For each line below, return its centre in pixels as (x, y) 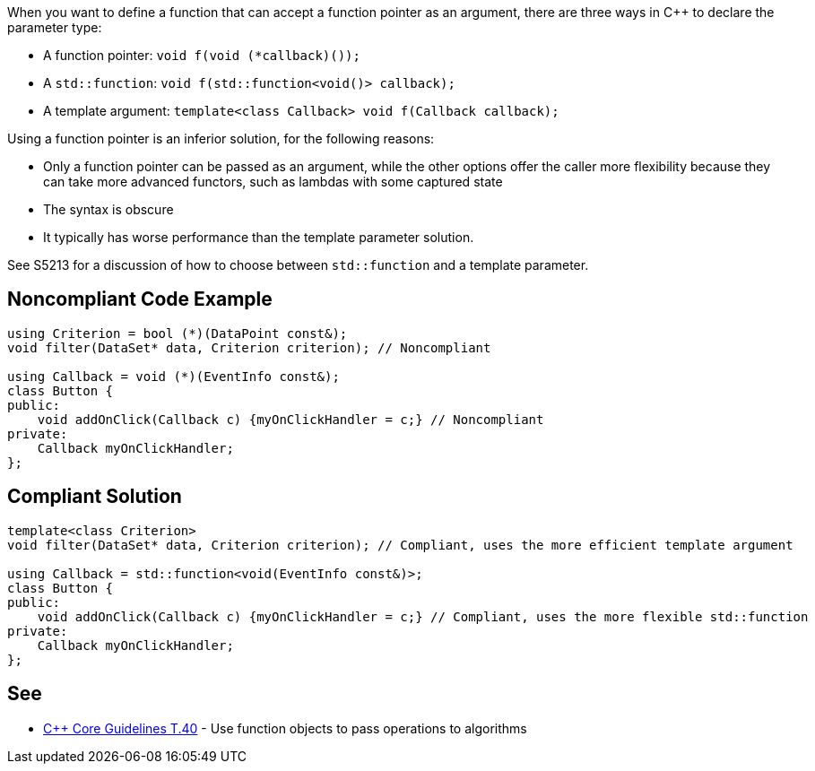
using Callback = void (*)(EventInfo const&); (173, 376)
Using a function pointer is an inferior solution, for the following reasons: (221, 139)
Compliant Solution (95, 497)
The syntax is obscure (108, 209)
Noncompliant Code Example (140, 299)
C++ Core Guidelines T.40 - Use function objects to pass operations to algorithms (285, 728)
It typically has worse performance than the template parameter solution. (259, 237)
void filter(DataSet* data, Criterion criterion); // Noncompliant (249, 347)
